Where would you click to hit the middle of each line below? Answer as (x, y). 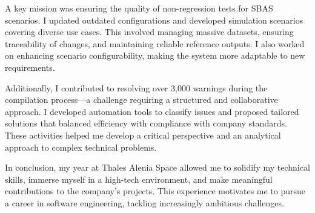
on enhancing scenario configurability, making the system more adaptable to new (155, 55)
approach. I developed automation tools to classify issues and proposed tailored (152, 111)
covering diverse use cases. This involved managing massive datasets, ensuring (149, 32)
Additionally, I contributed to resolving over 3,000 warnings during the (136, 87)
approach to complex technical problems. (81, 147)
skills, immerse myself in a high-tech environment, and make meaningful (139, 179)
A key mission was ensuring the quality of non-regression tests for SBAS (139, 8)
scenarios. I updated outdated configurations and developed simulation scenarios (154, 20)
